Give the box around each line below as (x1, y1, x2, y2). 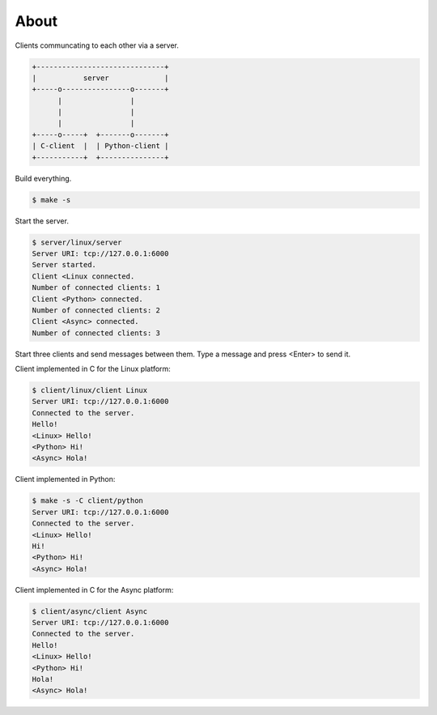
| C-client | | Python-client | (32, 142, 169, 151)
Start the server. (15, 215, 69, 226)
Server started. (32, 260, 97, 270)
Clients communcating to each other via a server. (15, 40, 180, 50)
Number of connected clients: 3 (32, 328, 161, 338)
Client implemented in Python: (15, 475, 116, 484)
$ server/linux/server (32, 237, 122, 247)
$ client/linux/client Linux (32, 385, 148, 395)
